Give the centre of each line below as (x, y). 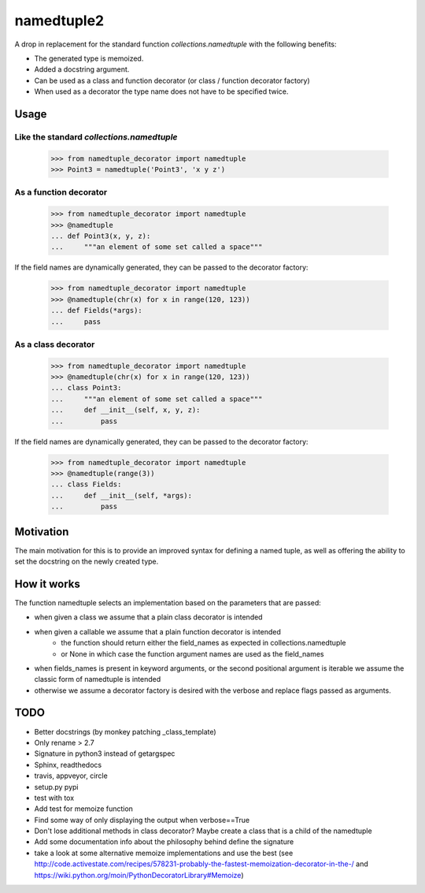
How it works (47, 584)
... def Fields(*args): (97, 311)
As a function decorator (61, 192)
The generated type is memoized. (89, 58)
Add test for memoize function (84, 809)
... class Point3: (86, 388)
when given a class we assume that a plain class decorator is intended (148, 617)
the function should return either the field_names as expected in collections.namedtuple (203, 643)
